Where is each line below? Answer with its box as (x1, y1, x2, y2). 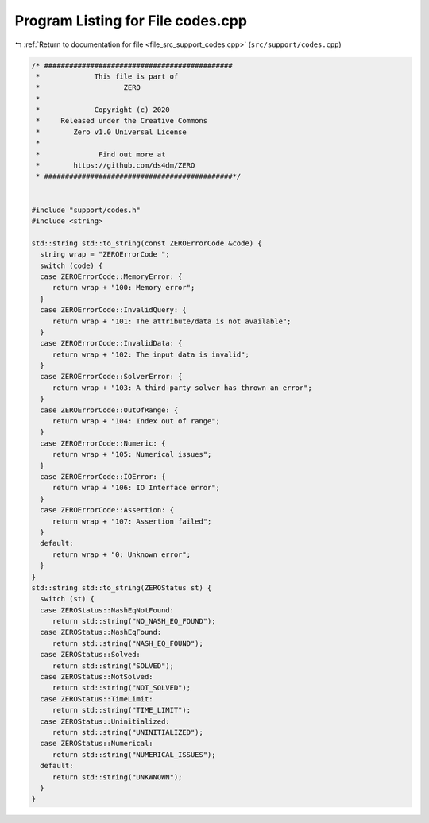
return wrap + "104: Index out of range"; (52, 417, 220, 426)
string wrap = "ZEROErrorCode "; (40, 250, 170, 259)
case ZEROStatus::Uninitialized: (40, 717, 170, 726)
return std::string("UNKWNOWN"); (52, 772, 183, 782)
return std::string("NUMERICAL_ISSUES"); (52, 750, 216, 759)
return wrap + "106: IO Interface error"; (52, 483, 220, 493)
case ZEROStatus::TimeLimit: (40, 694, 154, 703)
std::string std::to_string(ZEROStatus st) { (31, 583, 212, 592)
